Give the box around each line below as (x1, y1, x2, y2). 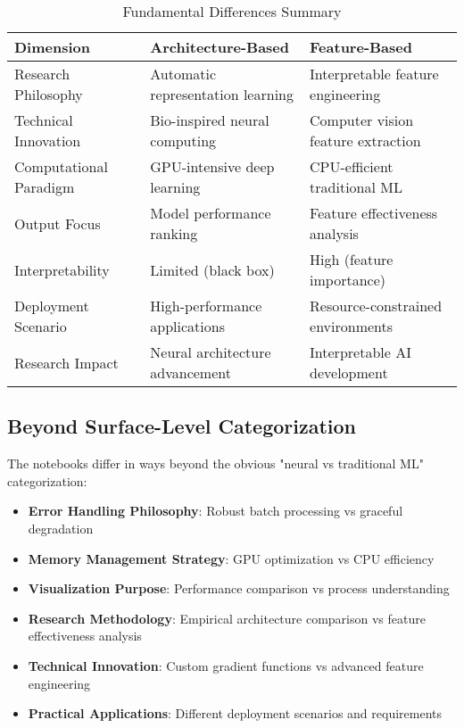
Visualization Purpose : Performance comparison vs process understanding (28, 579, 450, 598)
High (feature (310, 249, 394, 269)
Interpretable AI (310, 342, 411, 362)
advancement (150, 362, 231, 383)
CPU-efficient (310, 156, 394, 177)
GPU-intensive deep (150, 156, 275, 177)
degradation (28, 518, 94, 537)
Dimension (14, 37, 90, 57)
